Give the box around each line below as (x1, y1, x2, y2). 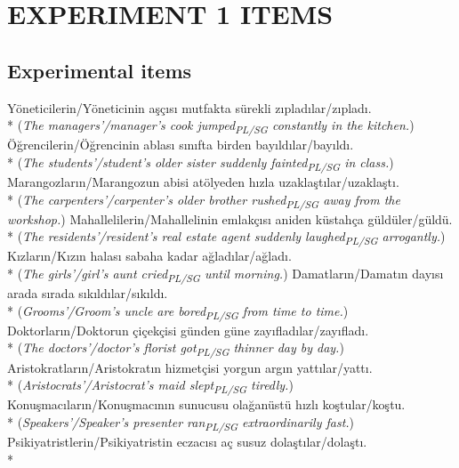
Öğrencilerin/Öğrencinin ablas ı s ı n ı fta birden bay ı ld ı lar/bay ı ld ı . (7, 135, 354, 154)
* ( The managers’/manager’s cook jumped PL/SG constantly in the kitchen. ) (7, 116, 415, 136)
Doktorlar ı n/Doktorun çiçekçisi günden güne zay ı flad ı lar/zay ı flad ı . (7, 320, 369, 339)
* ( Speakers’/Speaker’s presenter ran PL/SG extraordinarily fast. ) (7, 412, 355, 433)
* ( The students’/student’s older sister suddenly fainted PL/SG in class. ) (7, 152, 394, 173)
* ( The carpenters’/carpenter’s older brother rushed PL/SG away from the (7, 190, 400, 211)
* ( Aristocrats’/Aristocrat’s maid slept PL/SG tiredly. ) (7, 375, 294, 396)
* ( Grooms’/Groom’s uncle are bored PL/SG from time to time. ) (7, 301, 349, 322)
